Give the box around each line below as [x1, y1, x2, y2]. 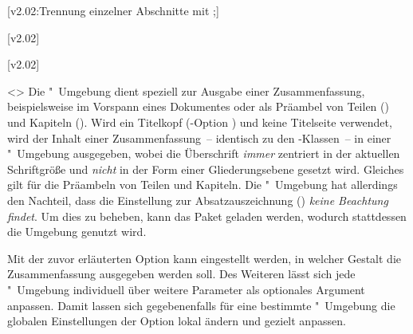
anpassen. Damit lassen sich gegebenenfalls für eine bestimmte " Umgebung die [7, 297, 395, 313]
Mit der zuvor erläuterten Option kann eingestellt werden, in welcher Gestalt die [7, 250, 401, 266]
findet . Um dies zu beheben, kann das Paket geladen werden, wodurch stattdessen [7, 207, 407, 224]
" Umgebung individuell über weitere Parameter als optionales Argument [7, 281, 365, 297]
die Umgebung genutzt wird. [7, 223, 147, 240]
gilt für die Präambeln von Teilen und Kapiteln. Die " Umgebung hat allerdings [7, 176, 398, 193]
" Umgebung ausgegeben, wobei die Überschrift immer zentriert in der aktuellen [7, 145, 400, 162]
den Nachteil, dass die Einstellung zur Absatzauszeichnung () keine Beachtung [7, 191, 388, 208]
